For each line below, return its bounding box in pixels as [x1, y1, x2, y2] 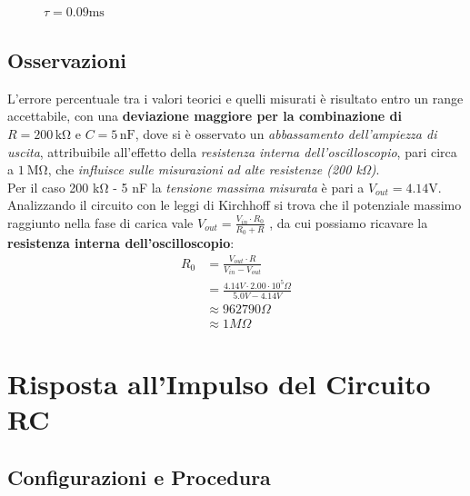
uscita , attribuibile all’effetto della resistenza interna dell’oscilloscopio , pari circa [7, 142, 457, 161]
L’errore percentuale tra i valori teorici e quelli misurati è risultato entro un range [7, 88, 464, 107]
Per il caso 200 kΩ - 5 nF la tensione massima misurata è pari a [7, 177, 365, 196]
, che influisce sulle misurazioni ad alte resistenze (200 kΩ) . [47, 160, 380, 179]
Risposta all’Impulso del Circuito [7, 364, 431, 402]
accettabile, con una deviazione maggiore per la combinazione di [7, 106, 403, 125]
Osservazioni [7, 45, 126, 74]
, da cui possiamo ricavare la [269, 213, 428, 232]
